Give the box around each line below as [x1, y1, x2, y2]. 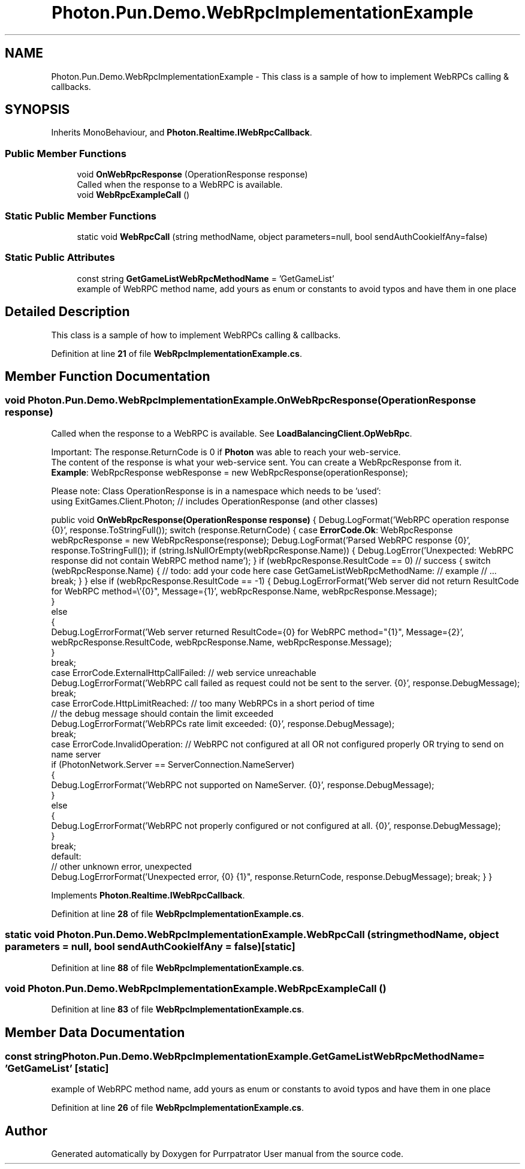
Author [5, 1123, 47, 1138]
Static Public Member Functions [5, 209, 157, 222]
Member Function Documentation [5, 368, 210, 384]
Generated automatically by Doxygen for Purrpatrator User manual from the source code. [51, 1149, 403, 1159]
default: [51, 851, 82, 861]
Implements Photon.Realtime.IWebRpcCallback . [51, 889, 245, 900]
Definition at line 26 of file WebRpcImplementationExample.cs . [51, 1102, 304, 1113]
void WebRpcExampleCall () [77, 190, 190, 200]
